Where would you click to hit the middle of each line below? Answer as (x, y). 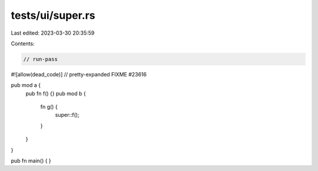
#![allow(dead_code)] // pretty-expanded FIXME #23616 (79, 74)
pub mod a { (26, 85)
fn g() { (49, 107)
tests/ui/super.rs (53, 15)
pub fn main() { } (31, 161)
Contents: (23, 43)
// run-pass (41, 59)
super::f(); (67, 115)
